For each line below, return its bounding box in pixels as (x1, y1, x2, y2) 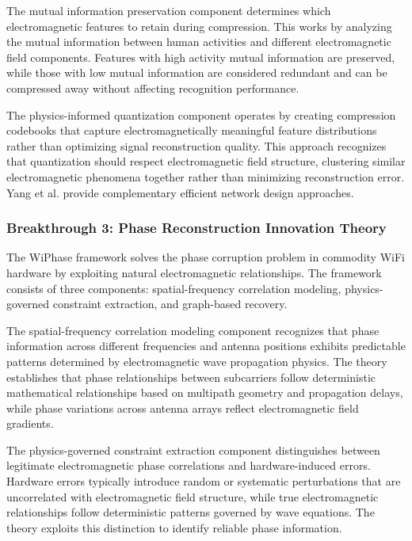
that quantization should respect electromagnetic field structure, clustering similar (6, 153, 406, 170)
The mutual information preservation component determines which (6, 2, 331, 18)
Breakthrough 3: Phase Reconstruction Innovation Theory (6, 218, 387, 238)
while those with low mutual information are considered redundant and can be (6, 64, 387, 81)
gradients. (6, 415, 54, 432)
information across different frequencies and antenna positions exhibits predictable (6, 337, 406, 354)
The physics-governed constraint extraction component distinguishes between (6, 441, 380, 458)
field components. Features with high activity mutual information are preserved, (6, 48, 395, 65)
